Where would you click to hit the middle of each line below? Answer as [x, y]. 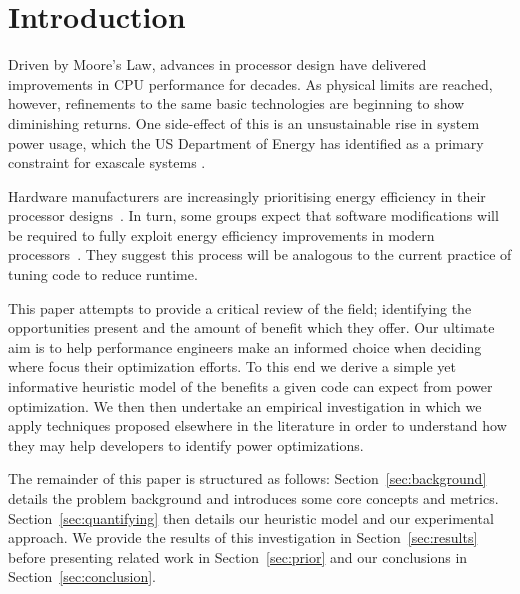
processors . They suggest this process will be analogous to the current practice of [260, 254]
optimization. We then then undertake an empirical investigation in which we [245, 405]
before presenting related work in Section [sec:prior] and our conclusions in [238, 556]
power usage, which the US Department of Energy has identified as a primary [246, 142]
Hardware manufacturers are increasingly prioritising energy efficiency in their [247, 195]
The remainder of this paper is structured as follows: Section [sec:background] [247, 478]
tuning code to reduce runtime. [103, 274]
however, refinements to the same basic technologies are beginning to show [236, 103]
